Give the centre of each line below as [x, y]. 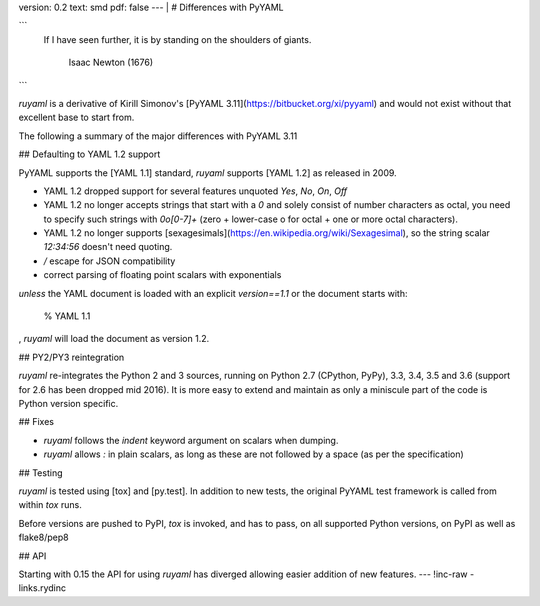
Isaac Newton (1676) [111, 62]
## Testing [40, 472]
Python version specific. [68, 403]
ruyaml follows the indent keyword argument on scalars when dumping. [191, 440]
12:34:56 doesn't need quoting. [108, 247]
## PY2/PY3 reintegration [71, 357]
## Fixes [36, 422]
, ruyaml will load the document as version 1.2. [114, 339]
